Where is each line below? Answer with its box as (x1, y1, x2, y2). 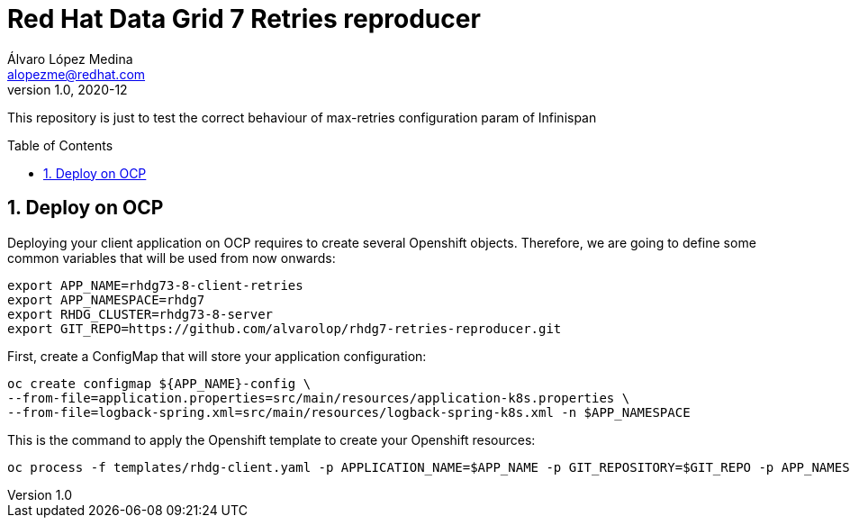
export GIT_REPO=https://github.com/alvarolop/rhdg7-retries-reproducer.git (7, 321, 562, 336)
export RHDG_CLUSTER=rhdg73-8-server (7, 306, 274, 321)
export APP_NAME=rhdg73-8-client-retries (7, 277, 303, 293)
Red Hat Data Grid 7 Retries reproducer (7, 4, 481, 34)
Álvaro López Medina (7, 50, 133, 67)
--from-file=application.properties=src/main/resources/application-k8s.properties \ (7, 390, 630, 405)
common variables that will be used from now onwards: (7, 249, 336, 266)
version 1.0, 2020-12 (7, 81, 128, 97)
